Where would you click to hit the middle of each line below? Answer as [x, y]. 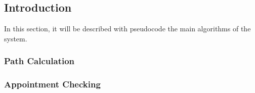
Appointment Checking [52, 84]
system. [16, 38]
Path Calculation [39, 61]
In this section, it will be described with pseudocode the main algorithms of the [127, 29]
